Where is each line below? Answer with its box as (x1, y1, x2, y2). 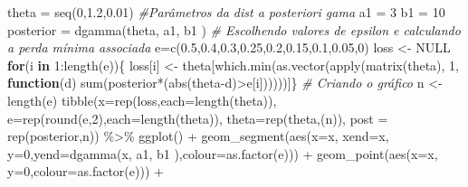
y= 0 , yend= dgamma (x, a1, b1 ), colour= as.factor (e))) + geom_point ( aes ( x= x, (7, 144, 438, 163)
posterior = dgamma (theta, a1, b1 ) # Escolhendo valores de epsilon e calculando (7, 20, 461, 39)
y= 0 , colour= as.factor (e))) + (7, 162, 164, 181)
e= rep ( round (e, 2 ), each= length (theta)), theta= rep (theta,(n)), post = (7, 108, 388, 127)
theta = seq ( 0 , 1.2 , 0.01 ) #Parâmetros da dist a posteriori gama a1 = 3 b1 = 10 (7, 3, 445, 21)
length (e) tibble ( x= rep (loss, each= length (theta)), (7, 90, 277, 109)
